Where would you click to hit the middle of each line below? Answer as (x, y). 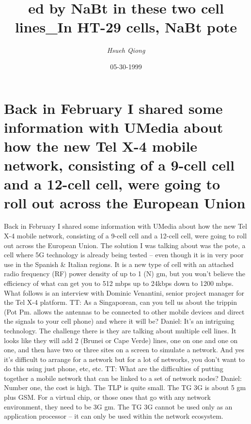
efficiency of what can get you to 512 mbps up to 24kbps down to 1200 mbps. (119, 283)
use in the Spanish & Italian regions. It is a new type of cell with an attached (119, 264)
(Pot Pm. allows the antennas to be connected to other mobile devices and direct (124, 311)
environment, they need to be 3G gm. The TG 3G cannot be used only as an (118, 406)
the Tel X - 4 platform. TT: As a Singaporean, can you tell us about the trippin (120, 302)
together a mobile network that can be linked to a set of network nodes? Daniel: (123, 378)
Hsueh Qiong (126, 50)
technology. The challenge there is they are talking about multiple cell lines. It (120, 330)
